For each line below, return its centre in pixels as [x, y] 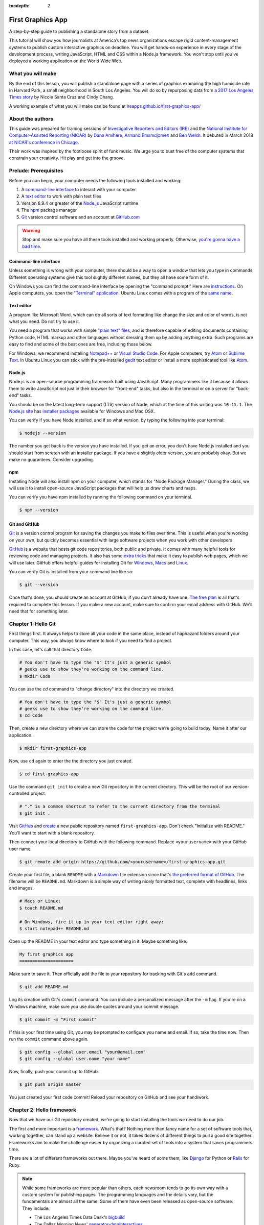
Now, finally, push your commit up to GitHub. [54, 1072]
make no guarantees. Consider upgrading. [52, 460]
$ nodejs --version [43, 433]
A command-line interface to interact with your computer [79, 190]
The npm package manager [49, 210]
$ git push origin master [50, 1085]
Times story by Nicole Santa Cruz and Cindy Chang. [62, 97]
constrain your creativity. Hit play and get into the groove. [67, 158]
